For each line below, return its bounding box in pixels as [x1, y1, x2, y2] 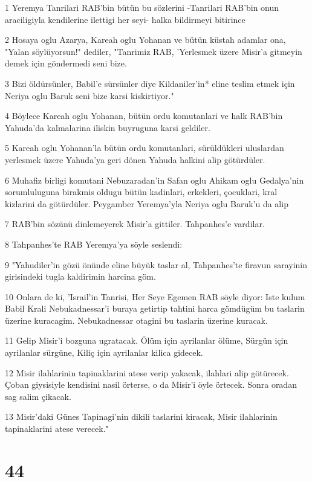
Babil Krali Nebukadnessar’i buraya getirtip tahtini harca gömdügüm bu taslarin [5, 302, 305, 315]
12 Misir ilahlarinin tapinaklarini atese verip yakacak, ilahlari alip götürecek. [5, 366, 289, 379]
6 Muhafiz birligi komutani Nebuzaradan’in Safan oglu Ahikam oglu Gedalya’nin [5, 173, 304, 186]
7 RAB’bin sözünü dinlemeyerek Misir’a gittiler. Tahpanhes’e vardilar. [5, 217, 265, 230]
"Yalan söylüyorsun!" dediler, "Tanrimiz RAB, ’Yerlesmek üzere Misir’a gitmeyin [5, 45, 302, 57]
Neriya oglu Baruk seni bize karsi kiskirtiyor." [5, 89, 174, 101]
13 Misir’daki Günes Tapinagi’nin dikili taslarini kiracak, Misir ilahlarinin [5, 410, 278, 423]
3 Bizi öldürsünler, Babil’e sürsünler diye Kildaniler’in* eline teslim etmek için [5, 77, 295, 89]
